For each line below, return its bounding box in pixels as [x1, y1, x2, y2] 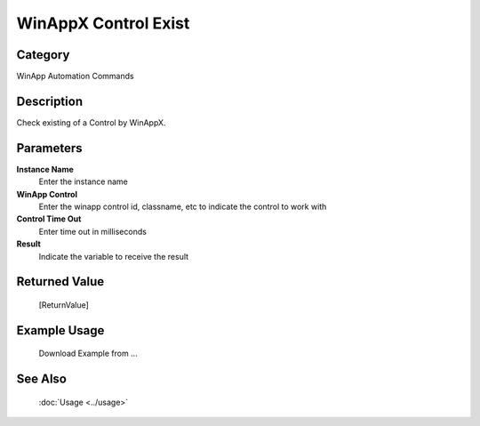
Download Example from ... [38, 348, 138, 359]
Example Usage [16, 323, 105, 338]
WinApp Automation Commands [16, 71, 134, 82]
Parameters [16, 141, 83, 156]
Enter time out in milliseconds [38, 226, 147, 237]
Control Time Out [16, 213, 82, 224]
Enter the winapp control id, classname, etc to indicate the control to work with [38, 201, 327, 213]
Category [16, 47, 70, 62]
